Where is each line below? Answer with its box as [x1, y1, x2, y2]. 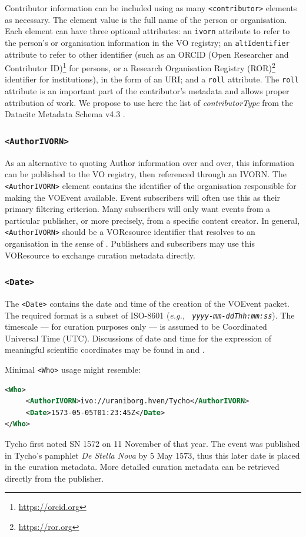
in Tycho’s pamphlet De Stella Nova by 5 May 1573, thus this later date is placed [5, 449, 300, 461]
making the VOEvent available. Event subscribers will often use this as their [5, 191, 281, 203]
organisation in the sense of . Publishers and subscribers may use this [5, 237, 255, 249]
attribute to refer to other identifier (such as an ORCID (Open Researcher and [5, 48, 289, 60]
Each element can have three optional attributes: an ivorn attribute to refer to [5, 25, 290, 37]
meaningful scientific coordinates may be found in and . [5, 343, 205, 356]
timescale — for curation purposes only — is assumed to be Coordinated [5, 320, 267, 333]
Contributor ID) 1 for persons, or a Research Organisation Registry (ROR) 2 [5, 60, 275, 74]
